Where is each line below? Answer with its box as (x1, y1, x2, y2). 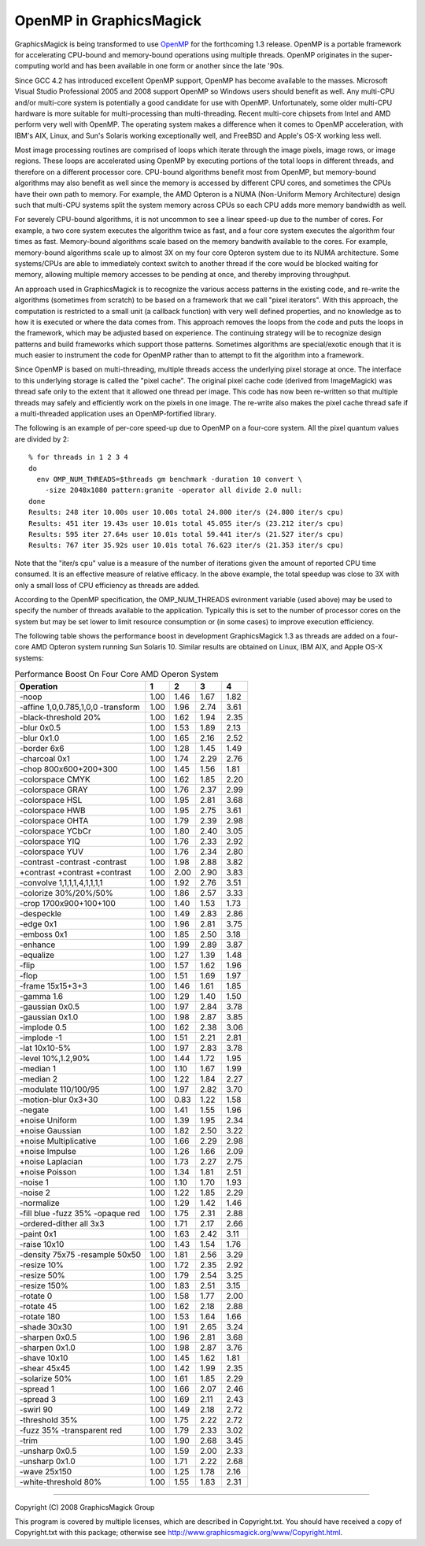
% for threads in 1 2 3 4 (28, 453, 129, 462)
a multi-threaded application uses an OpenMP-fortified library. (14, 409, 216, 419)
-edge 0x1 (19, 918, 57, 929)
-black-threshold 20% (19, 712, 102, 723)
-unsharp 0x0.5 (19, 1445, 77, 1456)
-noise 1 (19, 1177, 49, 1188)
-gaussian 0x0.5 (19, 1000, 80, 1012)
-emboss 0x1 (19, 929, 68, 940)
